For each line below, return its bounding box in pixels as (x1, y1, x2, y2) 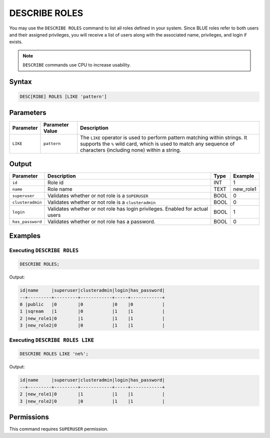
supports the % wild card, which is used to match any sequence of (80, 140, 235, 147)
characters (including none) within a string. (80, 146, 181, 153)
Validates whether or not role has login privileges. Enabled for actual (47, 205, 208, 212)
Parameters (9, 108, 46, 117)
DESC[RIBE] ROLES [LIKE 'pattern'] (19, 94, 107, 99)
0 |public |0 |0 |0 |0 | (19, 301, 165, 307)
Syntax (9, 77, 32, 86)
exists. (9, 39, 23, 45)
